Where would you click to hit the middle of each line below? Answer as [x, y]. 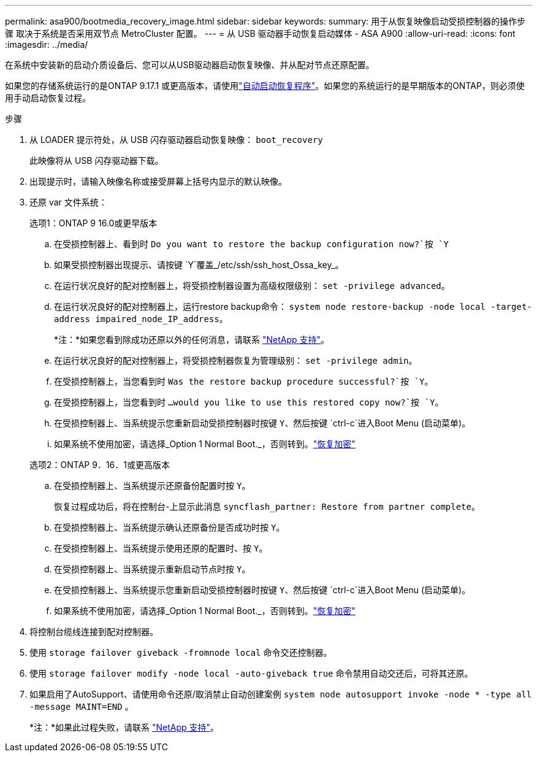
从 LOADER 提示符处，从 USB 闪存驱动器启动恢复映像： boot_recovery [176, 140]
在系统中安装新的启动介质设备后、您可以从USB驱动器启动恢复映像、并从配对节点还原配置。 [190, 65]
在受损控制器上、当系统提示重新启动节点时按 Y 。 [152, 569]
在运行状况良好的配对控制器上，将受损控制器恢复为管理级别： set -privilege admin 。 [236, 360]
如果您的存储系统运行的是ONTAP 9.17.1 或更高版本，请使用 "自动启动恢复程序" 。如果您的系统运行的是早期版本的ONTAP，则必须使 [265, 86]
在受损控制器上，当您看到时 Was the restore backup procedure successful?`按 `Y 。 [244, 381]
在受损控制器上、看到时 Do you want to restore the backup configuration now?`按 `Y [251, 244]
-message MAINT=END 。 [82, 706]
